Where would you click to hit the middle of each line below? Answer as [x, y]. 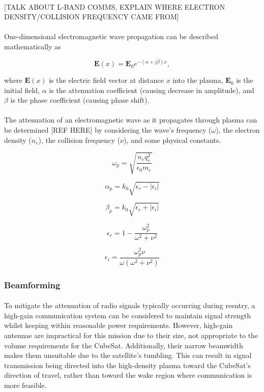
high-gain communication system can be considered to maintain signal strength [128, 315]
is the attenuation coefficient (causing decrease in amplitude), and [152, 90]
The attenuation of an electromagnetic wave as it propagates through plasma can [131, 120]
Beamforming [32, 284]
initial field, [22, 90]
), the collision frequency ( [79, 140]
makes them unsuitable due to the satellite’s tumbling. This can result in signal [128, 355]
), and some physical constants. [172, 140]
